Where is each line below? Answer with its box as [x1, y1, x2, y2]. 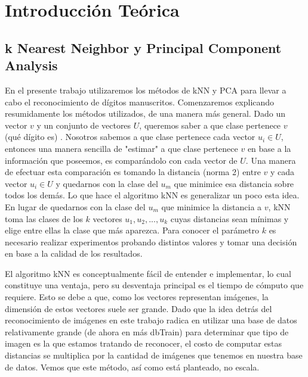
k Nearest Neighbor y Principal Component [5, 38, 282, 57]
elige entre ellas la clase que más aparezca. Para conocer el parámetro [5, 224, 260, 236]
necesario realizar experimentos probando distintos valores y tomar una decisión [5, 235, 297, 248]
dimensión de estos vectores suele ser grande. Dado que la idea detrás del [5, 302, 272, 314]
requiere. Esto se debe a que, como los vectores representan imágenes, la [5, 291, 269, 303]
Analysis [5, 56, 58, 74]
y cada [270, 166, 295, 178]
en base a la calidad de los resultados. [5, 247, 143, 260]
